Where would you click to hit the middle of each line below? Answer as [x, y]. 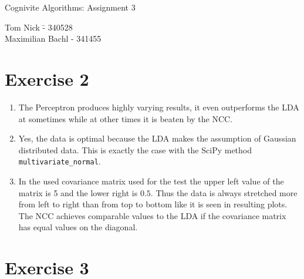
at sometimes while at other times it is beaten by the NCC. [126, 118]
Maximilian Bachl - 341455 [53, 38]
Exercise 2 [47, 78]
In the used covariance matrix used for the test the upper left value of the [151, 181]
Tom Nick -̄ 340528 [39, 27]
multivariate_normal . [60, 161]
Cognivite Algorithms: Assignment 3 [70, 7]
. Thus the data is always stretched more [224, 192]
